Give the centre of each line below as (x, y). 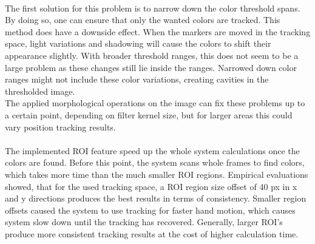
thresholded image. (40, 91)
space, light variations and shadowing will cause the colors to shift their (138, 43)
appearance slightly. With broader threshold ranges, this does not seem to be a (152, 55)
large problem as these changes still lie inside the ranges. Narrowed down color (151, 67)
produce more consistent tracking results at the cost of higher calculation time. (152, 233)
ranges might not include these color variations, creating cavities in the (137, 79)
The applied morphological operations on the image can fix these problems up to (155, 103)
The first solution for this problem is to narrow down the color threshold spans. (153, 8)
